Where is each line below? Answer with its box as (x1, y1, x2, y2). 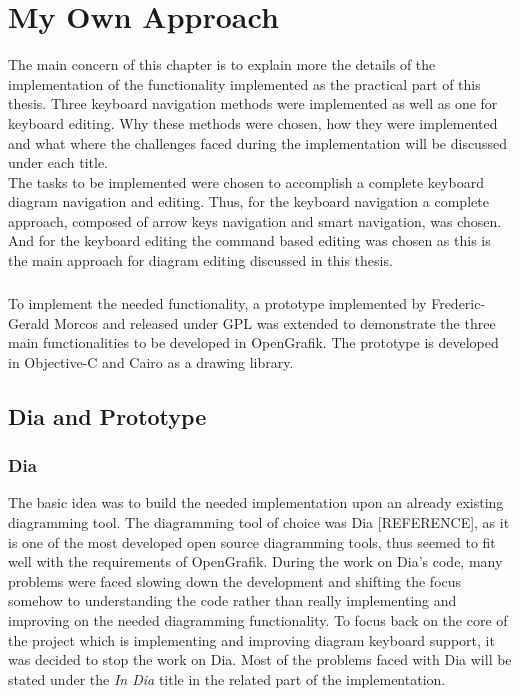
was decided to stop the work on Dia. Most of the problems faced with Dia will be (8, 649, 512, 670)
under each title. (8, 152, 108, 173)
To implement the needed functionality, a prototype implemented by (8, 293, 427, 314)
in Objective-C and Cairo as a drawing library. (8, 351, 294, 372)
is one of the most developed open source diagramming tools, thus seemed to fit (8, 531, 496, 552)
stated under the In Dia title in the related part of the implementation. (8, 668, 446, 689)
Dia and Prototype (8, 400, 207, 431)
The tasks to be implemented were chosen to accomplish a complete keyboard (8, 171, 484, 192)
